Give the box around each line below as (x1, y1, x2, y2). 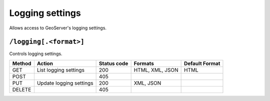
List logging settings (36, 66, 85, 73)
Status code (98, 60, 128, 67)
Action (36, 60, 53, 67)
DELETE (12, 86, 31, 93)
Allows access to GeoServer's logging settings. (9, 25, 107, 31)
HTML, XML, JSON (133, 66, 178, 73)
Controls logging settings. (9, 51, 62, 57)
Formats (133, 60, 154, 67)
